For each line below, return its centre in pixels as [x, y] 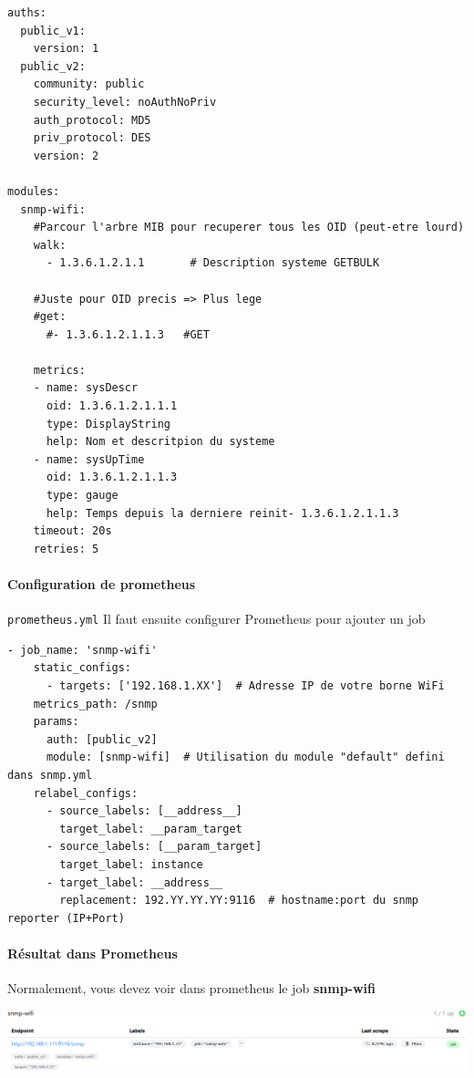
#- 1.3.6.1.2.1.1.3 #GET [128, 334]
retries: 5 [66, 549]
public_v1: [53, 31]
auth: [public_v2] [102, 739]
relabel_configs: [86, 793]
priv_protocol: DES [92, 138]
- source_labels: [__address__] [144, 811]
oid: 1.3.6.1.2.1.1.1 [112, 406]
